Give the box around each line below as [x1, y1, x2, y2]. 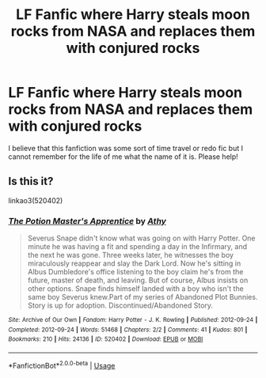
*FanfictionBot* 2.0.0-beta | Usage [8, 360, 116, 370]
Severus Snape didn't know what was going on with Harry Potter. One [27, 233, 256, 243]
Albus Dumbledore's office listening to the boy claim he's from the [27, 267, 244, 277]
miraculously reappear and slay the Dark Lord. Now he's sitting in [27, 259, 241, 268]
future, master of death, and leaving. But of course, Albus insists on [27, 275, 249, 285]
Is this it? [8, 175, 54, 188]
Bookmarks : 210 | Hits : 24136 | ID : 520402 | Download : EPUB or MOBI [8, 335, 203, 343]
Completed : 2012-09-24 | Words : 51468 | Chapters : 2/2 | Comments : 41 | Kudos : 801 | [8, 326, 248, 334]
